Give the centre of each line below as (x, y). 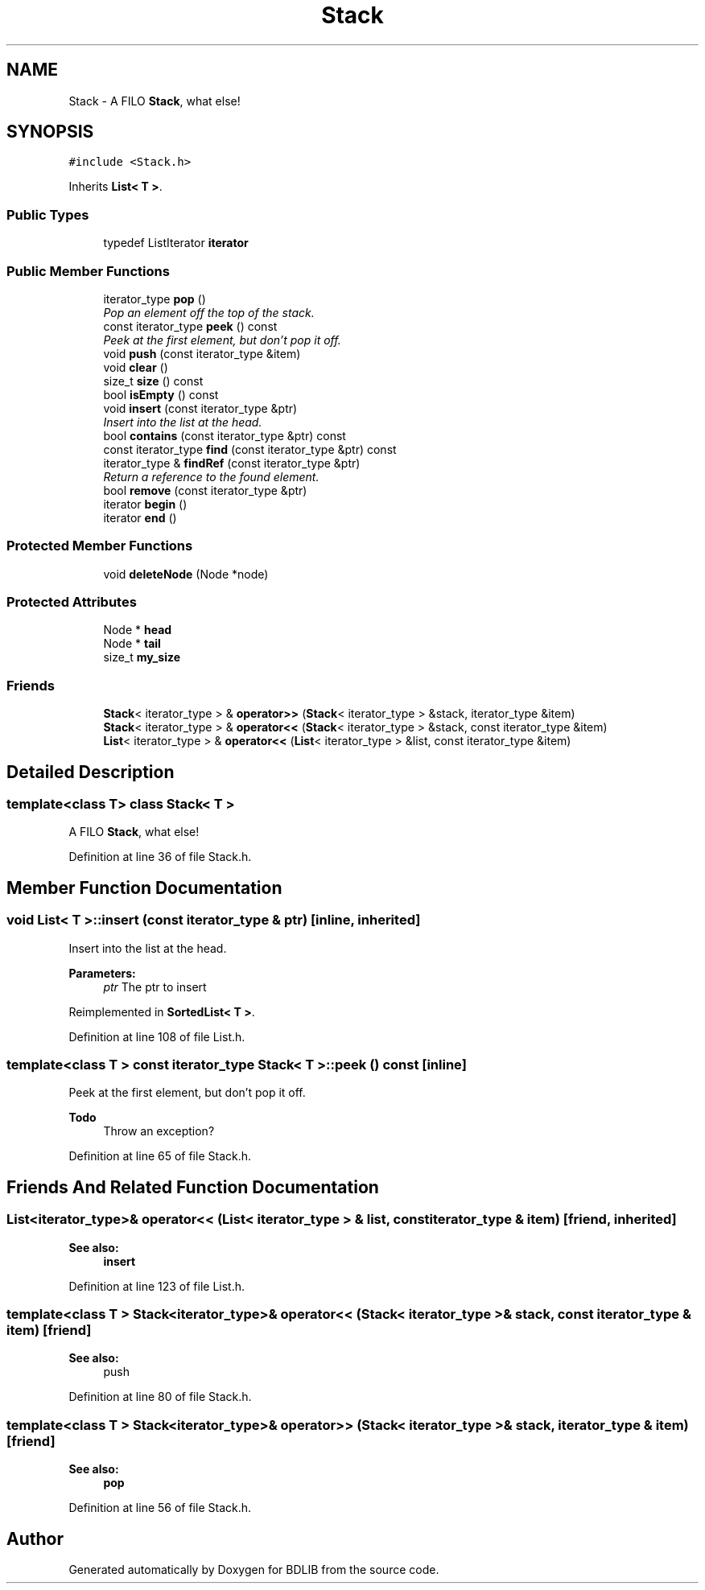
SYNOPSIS (50, 132)
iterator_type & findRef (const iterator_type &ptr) (232, 463)
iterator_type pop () (155, 299)
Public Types (48, 214)
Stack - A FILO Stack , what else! (155, 101)
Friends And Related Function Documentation (193, 1187)
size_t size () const (153, 381)
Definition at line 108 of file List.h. (157, 1036)
